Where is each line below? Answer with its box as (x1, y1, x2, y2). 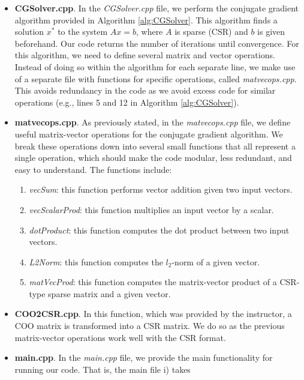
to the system (58, 25, 108, 38)
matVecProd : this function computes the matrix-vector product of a (29, 276, 277, 288)
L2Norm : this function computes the (29, 255, 163, 268)
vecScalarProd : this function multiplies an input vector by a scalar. (29, 203, 274, 216)
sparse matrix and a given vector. (48, 287, 171, 300)
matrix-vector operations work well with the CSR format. (14, 331, 226, 343)
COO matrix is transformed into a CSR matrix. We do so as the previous (14, 319, 285, 332)
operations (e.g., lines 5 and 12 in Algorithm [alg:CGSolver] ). (14, 95, 239, 108)
